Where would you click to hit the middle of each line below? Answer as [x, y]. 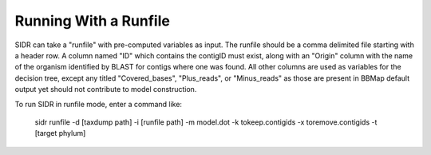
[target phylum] [60, 133]
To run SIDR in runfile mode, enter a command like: [99, 104]
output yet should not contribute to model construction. [106, 89]
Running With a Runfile [93, 21]
